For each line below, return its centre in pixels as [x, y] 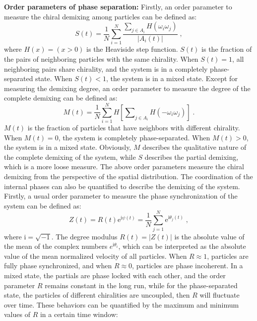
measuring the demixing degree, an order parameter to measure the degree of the [127, 88]
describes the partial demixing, [192, 157]
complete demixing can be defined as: [61, 98]
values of [17, 314]
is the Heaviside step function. [132, 49]
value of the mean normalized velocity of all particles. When [96, 256]
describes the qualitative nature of [194, 147]
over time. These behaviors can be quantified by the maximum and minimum [122, 304]
